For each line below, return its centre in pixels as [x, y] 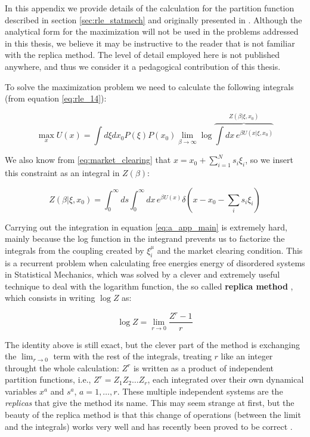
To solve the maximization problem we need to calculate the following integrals [149, 86]
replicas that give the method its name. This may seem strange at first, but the [150, 403]
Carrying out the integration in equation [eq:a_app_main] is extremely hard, [146, 227]
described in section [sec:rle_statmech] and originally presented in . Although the [154, 19]
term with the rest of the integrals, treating [132, 356]
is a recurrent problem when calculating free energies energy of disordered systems [155, 262]
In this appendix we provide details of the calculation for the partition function [150, 8]
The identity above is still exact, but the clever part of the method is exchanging [152, 344]
